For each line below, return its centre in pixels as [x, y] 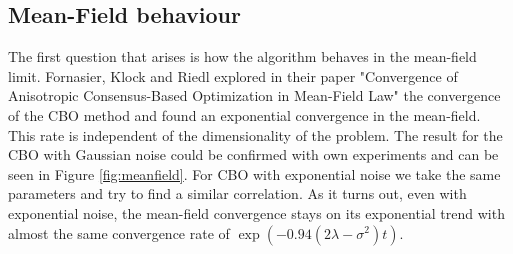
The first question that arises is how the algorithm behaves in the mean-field [242, 56]
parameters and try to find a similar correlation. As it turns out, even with [237, 193]
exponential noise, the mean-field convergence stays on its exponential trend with [256, 212]
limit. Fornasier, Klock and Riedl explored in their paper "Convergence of [233, 75]
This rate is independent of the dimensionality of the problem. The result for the [255, 134]
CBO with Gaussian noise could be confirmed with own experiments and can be [253, 154]
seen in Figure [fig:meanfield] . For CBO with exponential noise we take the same [254, 173]
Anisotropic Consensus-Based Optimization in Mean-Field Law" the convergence [254, 95]
